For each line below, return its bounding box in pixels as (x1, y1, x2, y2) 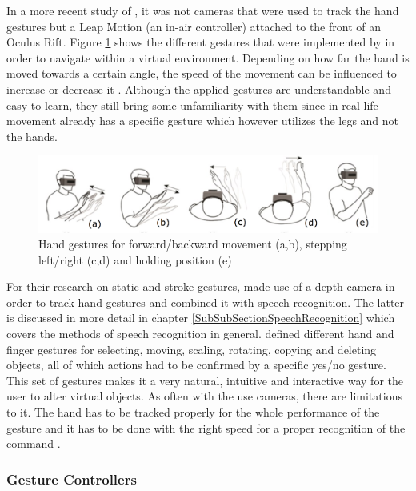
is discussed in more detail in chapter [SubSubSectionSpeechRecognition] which (6, 309, 395, 326)
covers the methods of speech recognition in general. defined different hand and (6, 325, 394, 342)
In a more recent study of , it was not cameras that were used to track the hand (6, 2, 399, 18)
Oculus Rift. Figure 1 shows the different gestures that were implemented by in (6, 34, 395, 50)
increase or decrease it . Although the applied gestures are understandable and (6, 80, 391, 97)
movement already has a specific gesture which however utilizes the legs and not (6, 112, 399, 129)
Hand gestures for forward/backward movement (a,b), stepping (38, 235, 347, 252)
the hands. (6, 127, 58, 144)
